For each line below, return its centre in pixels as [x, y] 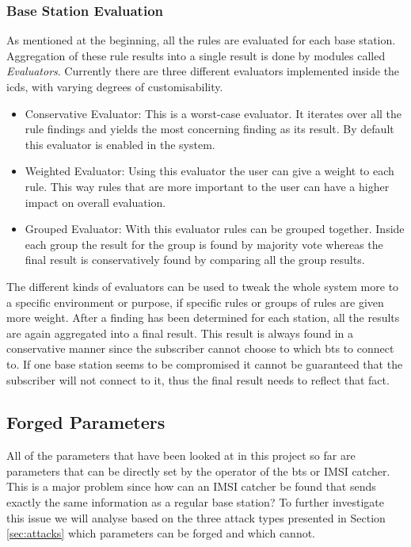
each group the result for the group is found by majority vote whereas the [204, 244]
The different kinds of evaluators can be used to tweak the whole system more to [203, 286]
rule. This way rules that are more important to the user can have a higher [207, 186]
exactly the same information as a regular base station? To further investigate [195, 502]
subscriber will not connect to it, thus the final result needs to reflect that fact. [198, 379]
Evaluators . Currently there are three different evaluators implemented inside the [203, 71]
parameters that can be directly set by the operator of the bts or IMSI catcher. [198, 470]
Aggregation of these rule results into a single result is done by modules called [196, 55]
